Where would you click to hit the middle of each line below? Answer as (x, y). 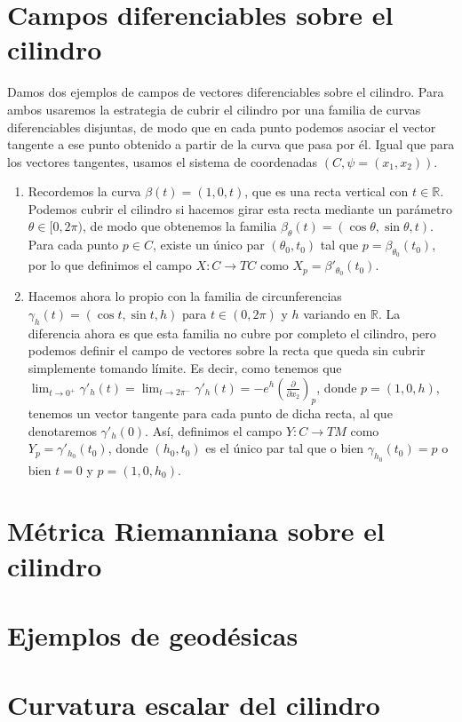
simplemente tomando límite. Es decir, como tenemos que (185, 367)
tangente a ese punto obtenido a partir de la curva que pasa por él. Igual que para (231, 144)
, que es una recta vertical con (327, 191)
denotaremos (62, 430)
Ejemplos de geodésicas (153, 635)
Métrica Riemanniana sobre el (196, 531)
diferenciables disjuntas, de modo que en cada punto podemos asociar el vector (222, 127)
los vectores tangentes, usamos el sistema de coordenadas (163, 161)
